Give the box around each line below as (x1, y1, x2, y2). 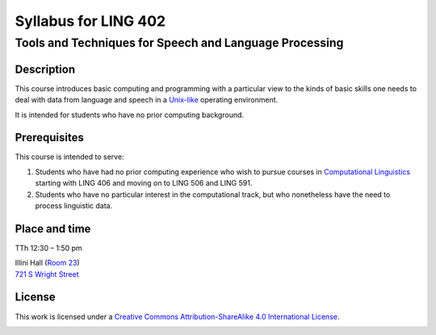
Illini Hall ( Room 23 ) (15, 258, 80, 268)
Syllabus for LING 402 (15, 12, 166, 30)
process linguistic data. (35, 200, 113, 210)
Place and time (15, 222, 91, 236)
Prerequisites (15, 131, 84, 144)
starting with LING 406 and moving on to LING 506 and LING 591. (35, 178, 253, 188)
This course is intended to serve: (15, 152, 124, 161)
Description (15, 62, 76, 76)
